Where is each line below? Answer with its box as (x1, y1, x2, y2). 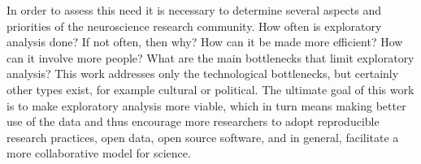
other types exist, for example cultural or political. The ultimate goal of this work (7, 80, 414, 97)
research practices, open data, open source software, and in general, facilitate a (7, 128, 399, 145)
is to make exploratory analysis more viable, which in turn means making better (7, 97, 406, 114)
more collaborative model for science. (7, 145, 191, 162)
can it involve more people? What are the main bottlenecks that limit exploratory (7, 49, 414, 66)
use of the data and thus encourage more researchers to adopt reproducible (7, 113, 380, 130)
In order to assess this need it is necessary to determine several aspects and (7, 2, 382, 18)
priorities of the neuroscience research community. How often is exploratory (7, 17, 382, 34)
